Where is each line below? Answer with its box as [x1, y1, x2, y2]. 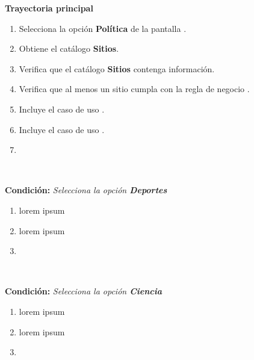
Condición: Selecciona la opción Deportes [5, 184, 167, 196]
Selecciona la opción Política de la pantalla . [19, 22, 187, 34]
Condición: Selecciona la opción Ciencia [5, 285, 163, 297]
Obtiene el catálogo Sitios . [19, 42, 119, 55]
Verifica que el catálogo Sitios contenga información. [19, 62, 215, 75]
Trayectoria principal [5, 2, 93, 14]
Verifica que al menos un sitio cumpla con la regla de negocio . [19, 82, 250, 95]
